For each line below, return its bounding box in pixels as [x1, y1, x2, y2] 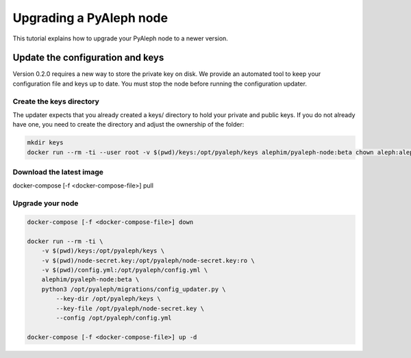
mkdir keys [27, 139, 64, 146]
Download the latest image [12, 168, 104, 177]
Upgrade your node [12, 199, 79, 208]
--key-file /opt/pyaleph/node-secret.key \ [55, 305, 205, 312]
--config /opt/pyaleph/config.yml [55, 314, 172, 322]
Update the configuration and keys [12, 52, 164, 64]
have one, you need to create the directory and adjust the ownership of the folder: [12, 120, 245, 129]
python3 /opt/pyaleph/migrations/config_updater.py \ [41, 285, 226, 293]
